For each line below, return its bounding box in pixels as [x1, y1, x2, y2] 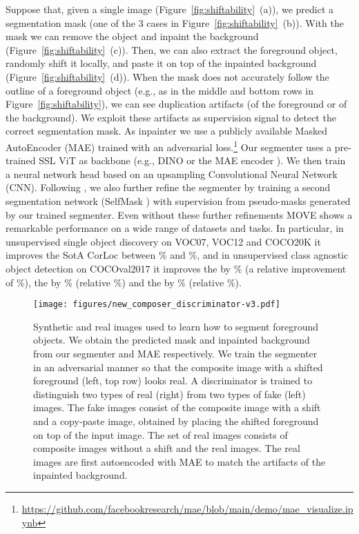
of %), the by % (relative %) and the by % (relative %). [6, 275, 242, 289]
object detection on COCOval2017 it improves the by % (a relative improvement [6, 261, 347, 275]
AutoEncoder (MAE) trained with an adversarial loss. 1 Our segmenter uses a [6, 137, 332, 154]
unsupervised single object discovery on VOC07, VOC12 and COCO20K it [6, 234, 321, 248]
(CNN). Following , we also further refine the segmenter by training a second [6, 180, 331, 195]
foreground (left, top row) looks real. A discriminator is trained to [33, 373, 313, 388]
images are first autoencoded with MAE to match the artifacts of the [33, 454, 326, 468]
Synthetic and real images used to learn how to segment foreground [33, 319, 318, 333]
